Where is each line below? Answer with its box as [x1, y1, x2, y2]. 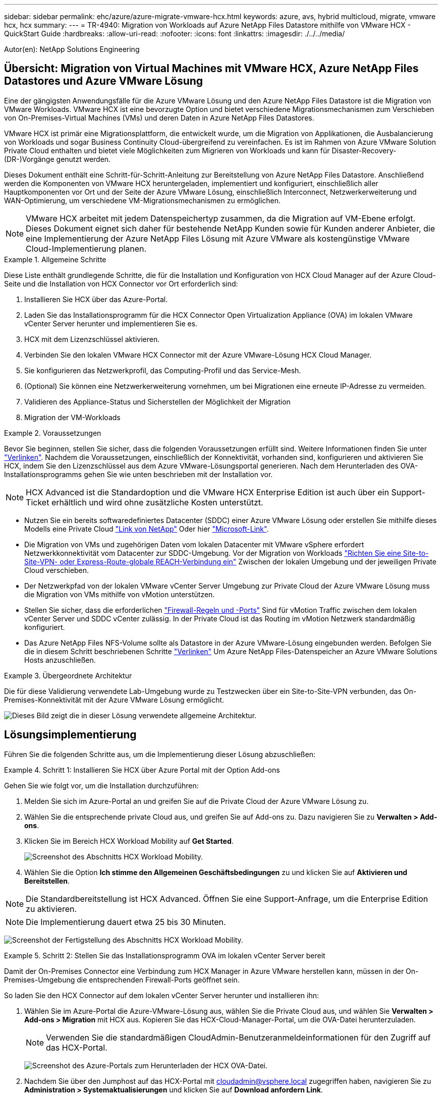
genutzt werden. [56, 154, 111, 163]
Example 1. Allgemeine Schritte [4, 255, 106, 264]
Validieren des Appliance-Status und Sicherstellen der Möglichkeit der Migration [24, 397, 291, 406]
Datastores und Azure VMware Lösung [4, 75, 203, 88]
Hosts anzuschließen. [24, 655, 96, 664]
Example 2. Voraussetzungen [4, 428, 101, 437]
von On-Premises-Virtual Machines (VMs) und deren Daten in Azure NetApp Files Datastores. [4, 113, 314, 122]
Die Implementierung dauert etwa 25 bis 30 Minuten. [26, 916, 226, 927]
